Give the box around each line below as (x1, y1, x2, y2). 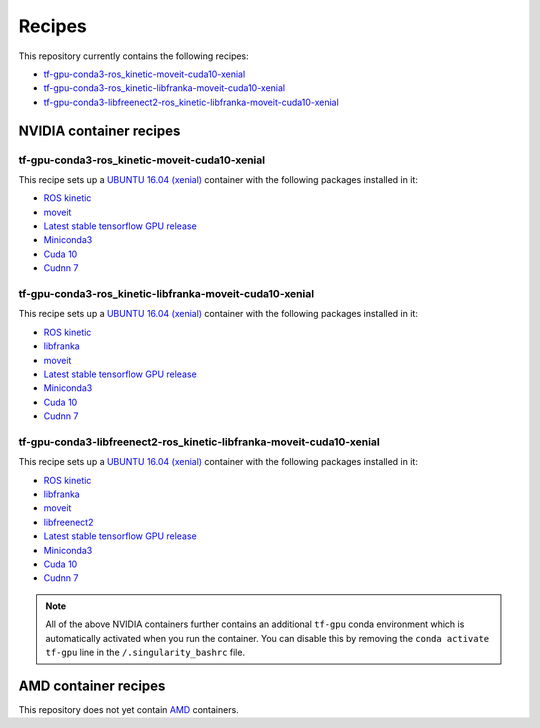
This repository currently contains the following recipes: (18, 50, 249, 62)
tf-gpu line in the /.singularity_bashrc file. (45, 646, 245, 658)
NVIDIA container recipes (18, 122, 181, 139)
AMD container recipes (18, 677, 166, 694)
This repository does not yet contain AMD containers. (18, 703, 239, 715)
